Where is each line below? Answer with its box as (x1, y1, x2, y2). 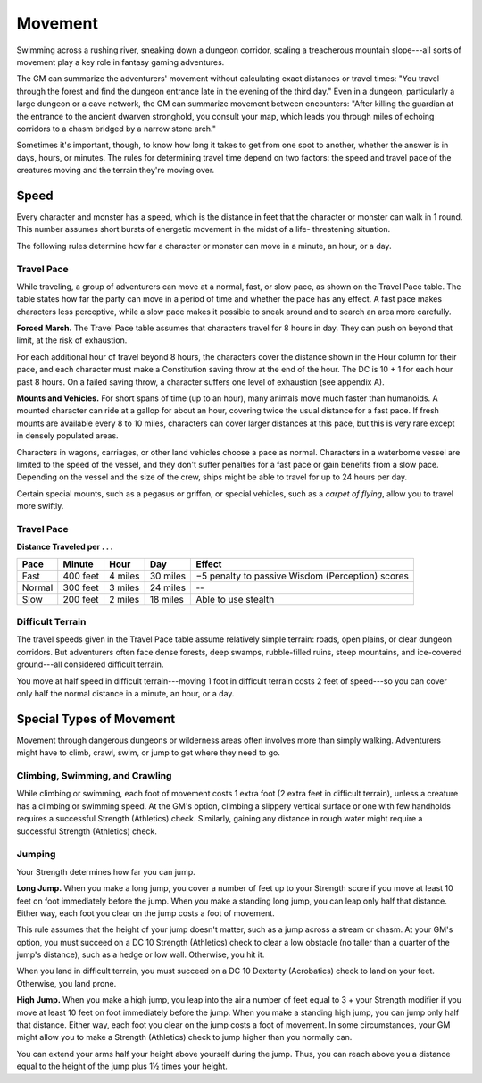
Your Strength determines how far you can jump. (16, 866, 195, 877)
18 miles (149, 593, 185, 605)
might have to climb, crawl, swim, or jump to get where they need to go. (16, 747, 281, 758)
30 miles (149, 570, 187, 582)
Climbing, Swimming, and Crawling (16, 770, 172, 782)
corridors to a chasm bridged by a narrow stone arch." (16, 123, 217, 134)
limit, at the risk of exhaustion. (16, 335, 128, 346)
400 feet (62, 570, 100, 582)
